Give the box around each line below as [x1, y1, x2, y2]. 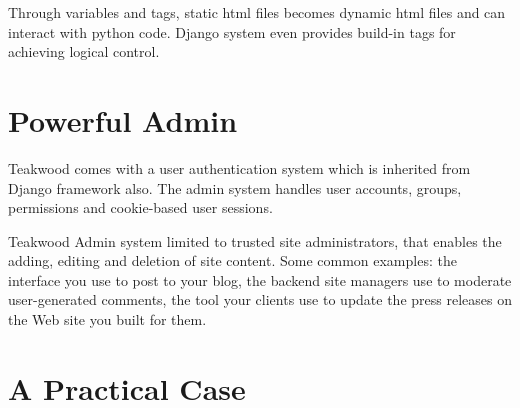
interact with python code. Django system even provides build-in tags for [8, 21, 456, 42]
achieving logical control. [8, 41, 160, 62]
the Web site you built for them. [8, 309, 207, 330]
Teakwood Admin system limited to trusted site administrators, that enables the [8, 230, 502, 251]
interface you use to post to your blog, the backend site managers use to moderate [8, 269, 512, 290]
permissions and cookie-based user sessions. [8, 197, 273, 218]
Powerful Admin [8, 99, 238, 140]
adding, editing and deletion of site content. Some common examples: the [8, 250, 457, 271]
